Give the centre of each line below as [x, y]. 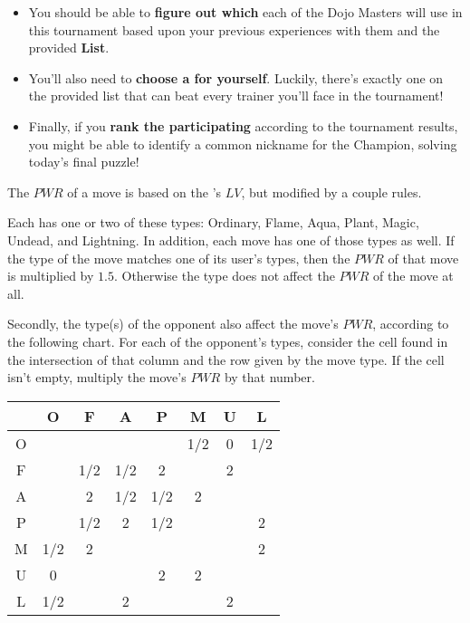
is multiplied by [51, 276]
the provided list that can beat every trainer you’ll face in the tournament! [236, 96]
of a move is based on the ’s [144, 192]
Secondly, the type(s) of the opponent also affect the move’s [173, 324]
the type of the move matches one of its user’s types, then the [179, 258]
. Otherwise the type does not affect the [224, 276]
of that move [423, 258]
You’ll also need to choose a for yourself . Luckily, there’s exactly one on [236, 77]
